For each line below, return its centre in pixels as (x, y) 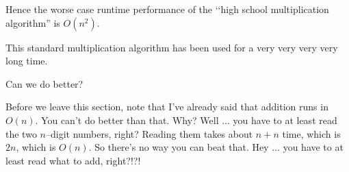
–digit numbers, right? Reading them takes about (149, 133)
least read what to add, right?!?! (73, 160)
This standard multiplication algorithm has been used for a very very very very (172, 47)
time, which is (311, 133)
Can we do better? (44, 83)
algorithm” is (33, 22)
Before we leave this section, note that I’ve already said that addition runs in (167, 107)
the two (21, 133)
